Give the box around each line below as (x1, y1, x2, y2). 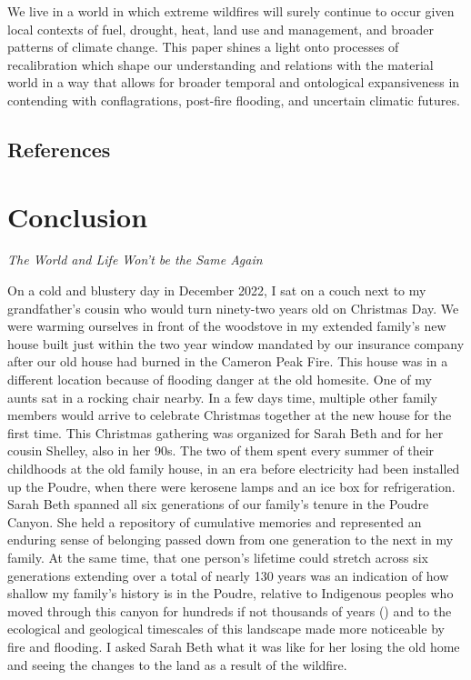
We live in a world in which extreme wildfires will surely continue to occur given (7, 2, 455, 20)
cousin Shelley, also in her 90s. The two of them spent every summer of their (7, 441, 435, 460)
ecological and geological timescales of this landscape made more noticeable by (7, 619, 445, 638)
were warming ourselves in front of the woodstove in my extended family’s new (7, 316, 446, 335)
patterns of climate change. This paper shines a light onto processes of (7, 37, 399, 56)
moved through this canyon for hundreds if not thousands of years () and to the (7, 601, 452, 620)
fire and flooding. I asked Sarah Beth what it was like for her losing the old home (7, 636, 460, 655)
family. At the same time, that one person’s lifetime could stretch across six (7, 547, 428, 566)
